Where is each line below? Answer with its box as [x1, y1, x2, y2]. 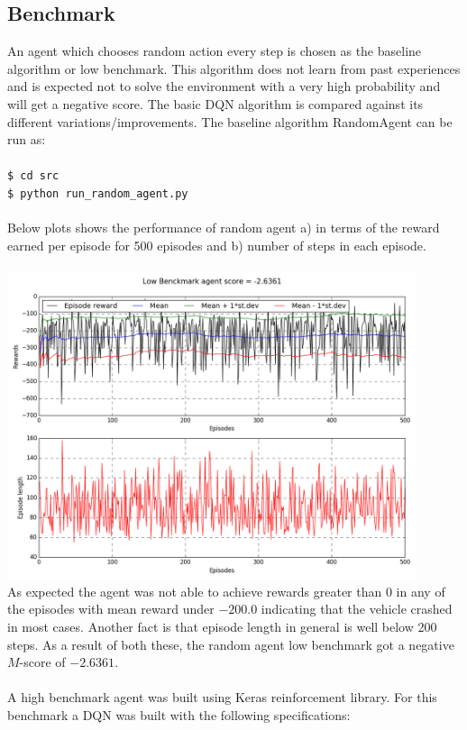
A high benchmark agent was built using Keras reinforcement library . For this [7, 688, 437, 707]
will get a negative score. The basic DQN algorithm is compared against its [7, 94, 424, 113]
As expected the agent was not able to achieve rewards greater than [7, 581, 382, 600]
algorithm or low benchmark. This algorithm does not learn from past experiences [7, 59, 461, 78]
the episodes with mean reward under [7, 599, 215, 618]
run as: [7, 130, 46, 149]
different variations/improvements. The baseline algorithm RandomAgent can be [7, 112, 453, 131]
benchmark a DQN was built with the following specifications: [7, 705, 351, 724]
